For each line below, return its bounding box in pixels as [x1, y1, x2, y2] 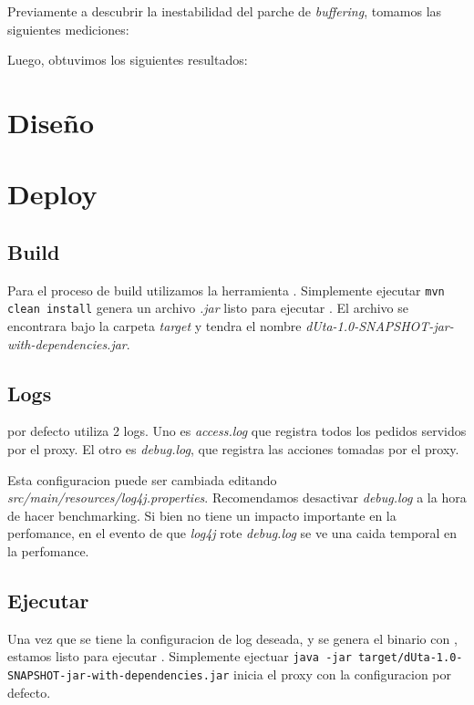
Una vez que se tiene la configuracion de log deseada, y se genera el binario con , [7, 628, 458, 648]
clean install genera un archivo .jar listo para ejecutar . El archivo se [7, 298, 409, 317]
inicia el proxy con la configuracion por [233, 665, 451, 684]
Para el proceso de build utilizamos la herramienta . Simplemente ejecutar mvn [7, 280, 445, 299]
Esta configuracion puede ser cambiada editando [7, 470, 277, 489]
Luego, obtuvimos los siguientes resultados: [7, 50, 248, 69]
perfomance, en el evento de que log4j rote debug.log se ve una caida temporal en [7, 524, 458, 543]
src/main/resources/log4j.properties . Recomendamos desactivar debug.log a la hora [7, 488, 467, 507]
